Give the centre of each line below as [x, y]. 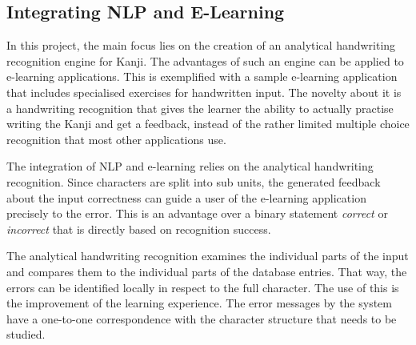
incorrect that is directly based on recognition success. [139, 229]
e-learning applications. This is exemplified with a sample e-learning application [202, 76]
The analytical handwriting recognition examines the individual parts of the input [208, 256]
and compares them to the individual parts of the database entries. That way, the [207, 271]
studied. [26, 334]
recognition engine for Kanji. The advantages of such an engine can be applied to [205, 60]
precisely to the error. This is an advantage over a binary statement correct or [197, 213]
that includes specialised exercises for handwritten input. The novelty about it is [204, 92]
